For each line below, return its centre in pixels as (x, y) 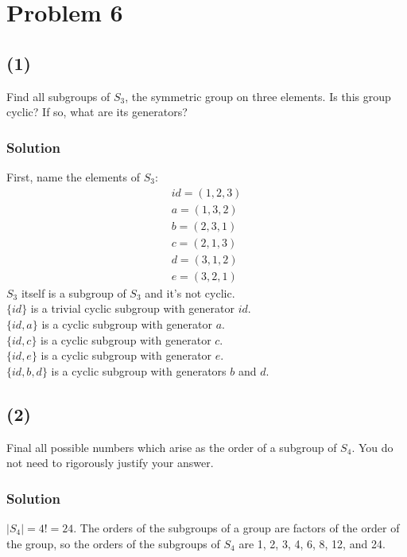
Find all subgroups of (58, 96)
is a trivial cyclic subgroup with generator (132, 308)
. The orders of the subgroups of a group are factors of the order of (236, 527)
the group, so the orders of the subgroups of (113, 543)
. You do (372, 447)
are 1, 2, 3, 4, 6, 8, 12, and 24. (312, 543)
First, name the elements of (73, 176)
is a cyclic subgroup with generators (139, 370)
